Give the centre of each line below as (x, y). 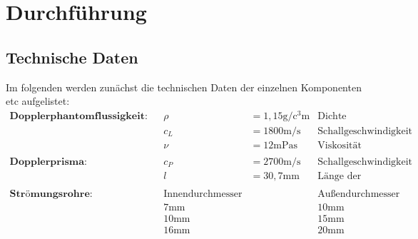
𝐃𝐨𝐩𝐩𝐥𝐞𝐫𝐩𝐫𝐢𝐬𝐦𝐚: (48, 162)
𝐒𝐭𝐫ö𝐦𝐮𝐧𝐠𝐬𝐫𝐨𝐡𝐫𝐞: (51, 194)
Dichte (332, 116)
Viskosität (340, 145)
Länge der (340, 177)
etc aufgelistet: (38, 101)
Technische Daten (72, 57)
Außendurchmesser (359, 194)
